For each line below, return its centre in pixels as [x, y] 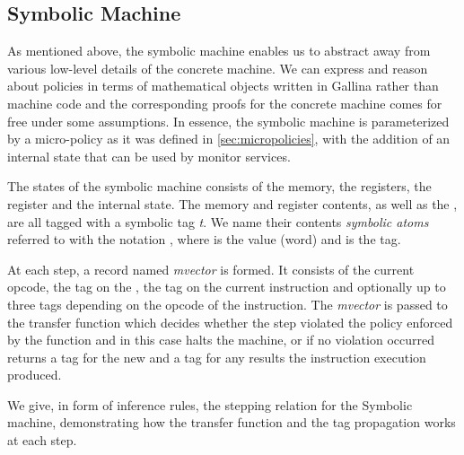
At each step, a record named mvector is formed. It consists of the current [211, 269]
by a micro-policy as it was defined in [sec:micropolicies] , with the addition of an [229, 139]
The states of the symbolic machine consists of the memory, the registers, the [219, 186]
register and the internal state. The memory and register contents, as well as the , [232, 203]
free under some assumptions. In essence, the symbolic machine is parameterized [228, 121]
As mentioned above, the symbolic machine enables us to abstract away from [219, 51]
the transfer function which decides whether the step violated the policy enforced [230, 322]
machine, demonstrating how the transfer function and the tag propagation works [232, 422]
